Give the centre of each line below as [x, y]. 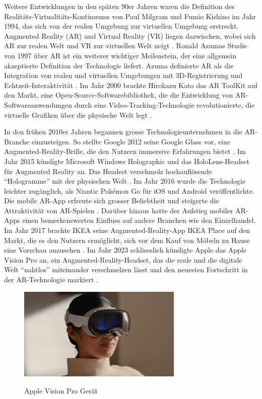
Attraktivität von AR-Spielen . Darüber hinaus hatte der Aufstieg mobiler [119, 210]
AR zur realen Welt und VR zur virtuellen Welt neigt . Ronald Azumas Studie [126, 46]
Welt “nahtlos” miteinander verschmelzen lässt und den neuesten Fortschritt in [126, 269]
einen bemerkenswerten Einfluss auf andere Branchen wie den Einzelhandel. [139, 220]
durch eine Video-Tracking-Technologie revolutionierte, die [165, 104]
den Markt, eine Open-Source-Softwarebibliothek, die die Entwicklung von [119, 95]
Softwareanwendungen [38, 104]
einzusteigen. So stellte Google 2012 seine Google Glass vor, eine [131, 141]
